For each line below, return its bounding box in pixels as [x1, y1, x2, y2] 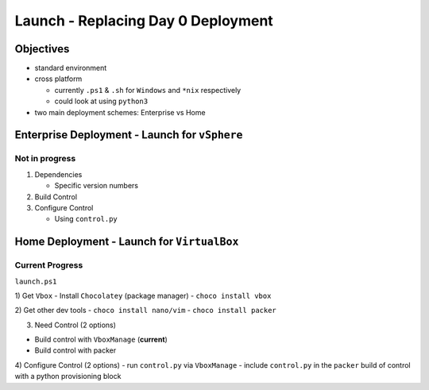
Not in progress [14, 153, 76, 164]
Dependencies [34, 169, 83, 179]
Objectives [14, 42, 70, 56]
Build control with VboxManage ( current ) [34, 334, 168, 345]
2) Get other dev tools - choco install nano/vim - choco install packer [14, 306, 277, 315]
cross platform [34, 74, 83, 83]
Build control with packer [34, 346, 117, 355]
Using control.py [54, 214, 118, 224]
